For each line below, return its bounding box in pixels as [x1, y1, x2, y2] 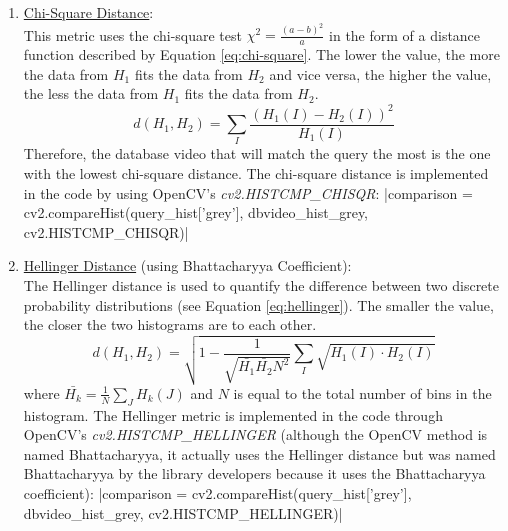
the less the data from [23, 83, 159, 104]
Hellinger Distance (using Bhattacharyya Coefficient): [23, 255, 352, 276]
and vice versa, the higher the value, [269, 63, 492, 84]
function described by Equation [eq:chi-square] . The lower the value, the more [23, 44, 500, 65]
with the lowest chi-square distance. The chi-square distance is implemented [23, 162, 489, 183]
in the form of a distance [329, 24, 481, 45]
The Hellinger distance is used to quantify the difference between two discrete [23, 274, 499, 295]
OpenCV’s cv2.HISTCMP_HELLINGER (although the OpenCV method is [23, 424, 488, 445]
